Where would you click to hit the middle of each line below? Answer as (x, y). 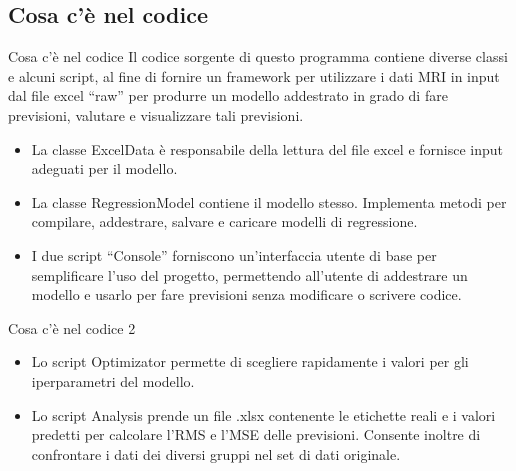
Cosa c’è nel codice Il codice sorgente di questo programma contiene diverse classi (258, 56)
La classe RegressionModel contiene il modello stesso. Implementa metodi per (269, 201)
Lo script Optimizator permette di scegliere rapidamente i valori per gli (250, 361)
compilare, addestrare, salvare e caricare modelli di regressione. (224, 221)
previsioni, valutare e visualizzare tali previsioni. (156, 114)
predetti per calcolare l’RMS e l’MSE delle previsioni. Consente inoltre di (256, 434)
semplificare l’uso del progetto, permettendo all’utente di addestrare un (249, 274)
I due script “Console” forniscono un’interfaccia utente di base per (234, 254)
